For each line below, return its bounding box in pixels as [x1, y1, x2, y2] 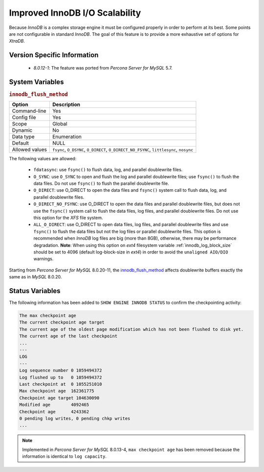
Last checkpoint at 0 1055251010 [19, 381, 102, 387]
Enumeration [52, 133, 82, 140]
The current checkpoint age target [19, 320, 105, 325]
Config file [12, 114, 36, 121]
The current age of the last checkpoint [19, 333, 117, 339]
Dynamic [12, 126, 33, 133]
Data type [12, 133, 35, 140]
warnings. [33, 256, 54, 262]
